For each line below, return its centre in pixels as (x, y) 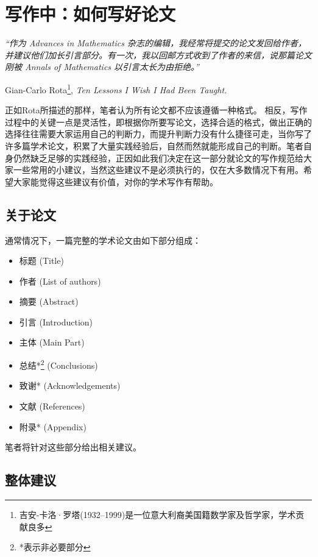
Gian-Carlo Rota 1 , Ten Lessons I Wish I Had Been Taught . (116, 88)
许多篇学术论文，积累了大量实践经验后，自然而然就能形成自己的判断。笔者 (154, 145)
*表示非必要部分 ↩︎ (55, 547)
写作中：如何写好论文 (90, 14)
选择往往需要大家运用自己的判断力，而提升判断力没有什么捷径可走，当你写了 (158, 134)
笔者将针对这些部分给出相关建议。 (73, 447)
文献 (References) (52, 406)
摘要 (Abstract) (49, 301)
